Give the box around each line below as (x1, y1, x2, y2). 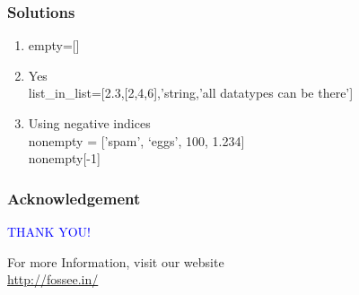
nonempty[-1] (28, 149, 101, 168)
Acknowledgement (7, 187, 141, 209)
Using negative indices (28, 114, 151, 132)
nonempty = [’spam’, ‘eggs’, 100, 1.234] (28, 131, 245, 150)
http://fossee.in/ (7, 270, 99, 289)
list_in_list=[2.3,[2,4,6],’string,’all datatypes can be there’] (28, 83, 354, 102)
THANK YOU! (7, 222, 91, 240)
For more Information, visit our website (7, 252, 224, 271)
